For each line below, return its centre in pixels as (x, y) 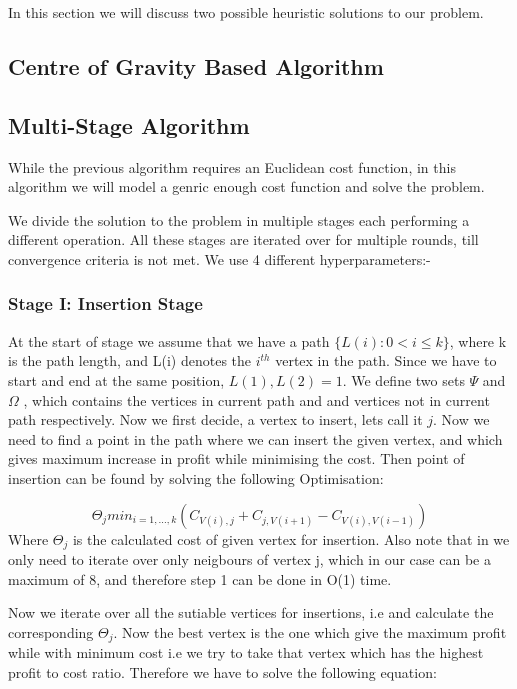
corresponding (51, 631)
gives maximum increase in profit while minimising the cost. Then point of (236, 458)
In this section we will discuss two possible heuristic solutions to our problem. (246, 12)
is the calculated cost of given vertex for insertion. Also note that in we (291, 538)
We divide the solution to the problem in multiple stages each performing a (239, 219)
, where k (478, 340)
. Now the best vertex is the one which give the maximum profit (310, 631)
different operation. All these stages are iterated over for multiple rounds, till (243, 239)
